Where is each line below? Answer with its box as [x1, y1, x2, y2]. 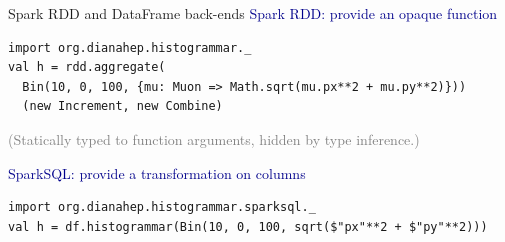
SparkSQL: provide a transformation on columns [8, 162, 306, 183]
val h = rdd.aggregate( [8, 60, 166, 75]
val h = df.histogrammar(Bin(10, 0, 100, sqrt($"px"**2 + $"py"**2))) [8, 219, 488, 234]
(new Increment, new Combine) [22, 99, 223, 114]
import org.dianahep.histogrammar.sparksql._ [8, 200, 316, 215]
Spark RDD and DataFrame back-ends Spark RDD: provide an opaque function [8, 3, 498, 23]
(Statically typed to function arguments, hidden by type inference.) [8, 128, 420, 149]
